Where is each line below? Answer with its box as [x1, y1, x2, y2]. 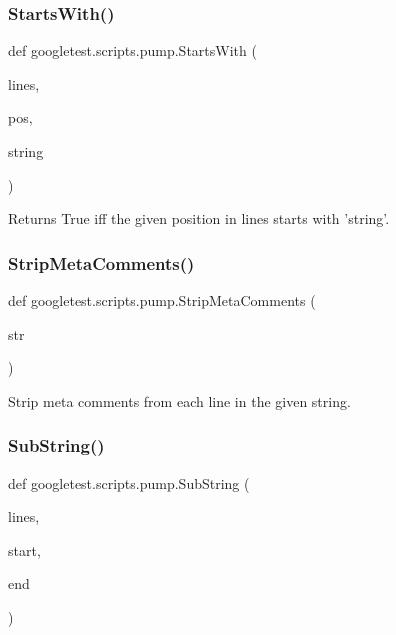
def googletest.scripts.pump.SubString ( [8, 472, 250, 493]
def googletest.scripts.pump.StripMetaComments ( [8, 290, 316, 310]
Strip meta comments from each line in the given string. [8, 390, 351, 411]
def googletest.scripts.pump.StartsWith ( [8, 40, 257, 61]
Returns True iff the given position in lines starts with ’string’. [8, 208, 390, 229]
